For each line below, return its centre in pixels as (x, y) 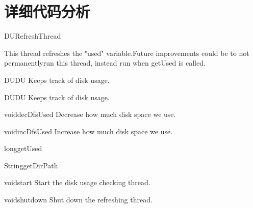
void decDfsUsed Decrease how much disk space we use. (90, 114)
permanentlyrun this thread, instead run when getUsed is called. (105, 63)
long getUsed (23, 148)
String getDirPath (31, 165)
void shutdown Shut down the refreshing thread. (78, 200)
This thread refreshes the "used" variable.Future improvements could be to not (127, 53)
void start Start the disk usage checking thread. (77, 182)
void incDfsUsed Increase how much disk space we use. (88, 131)
